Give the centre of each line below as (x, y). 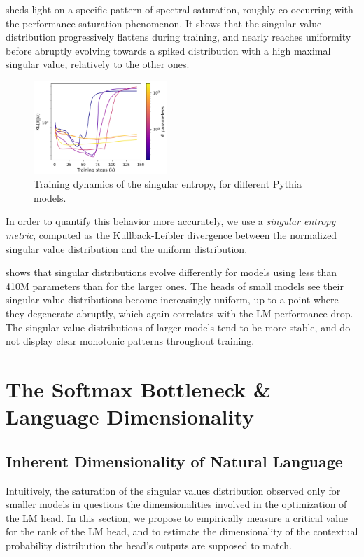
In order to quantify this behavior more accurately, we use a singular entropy (171, 221)
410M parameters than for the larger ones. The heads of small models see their (175, 286)
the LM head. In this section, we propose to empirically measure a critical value (177, 517)
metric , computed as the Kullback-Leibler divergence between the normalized (171, 235)
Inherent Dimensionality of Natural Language (174, 461)
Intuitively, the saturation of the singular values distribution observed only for (173, 490)
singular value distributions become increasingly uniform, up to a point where (172, 300)
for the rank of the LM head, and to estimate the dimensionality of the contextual (182, 531)
